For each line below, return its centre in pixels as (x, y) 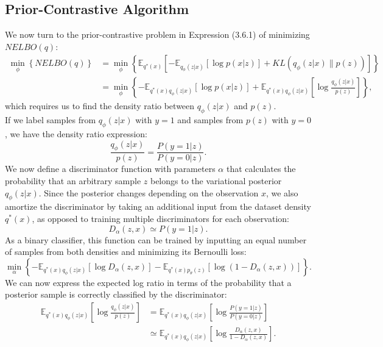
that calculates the (261, 169)
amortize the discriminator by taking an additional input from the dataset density (158, 206)
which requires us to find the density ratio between (100, 106)
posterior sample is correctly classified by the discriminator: (116, 294)
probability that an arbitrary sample (73, 181)
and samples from (210, 120)
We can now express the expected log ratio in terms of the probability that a (148, 282)
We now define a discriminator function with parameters (110, 169)
